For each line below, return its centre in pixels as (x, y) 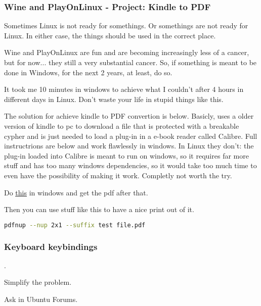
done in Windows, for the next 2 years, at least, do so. (88, 72)
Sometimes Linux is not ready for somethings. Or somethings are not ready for (126, 25)
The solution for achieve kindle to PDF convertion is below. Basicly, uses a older (129, 116)
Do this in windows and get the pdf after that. (76, 192)
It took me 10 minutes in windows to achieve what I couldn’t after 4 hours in (124, 89)
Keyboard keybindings (51, 246)
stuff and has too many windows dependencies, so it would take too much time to (130, 165)
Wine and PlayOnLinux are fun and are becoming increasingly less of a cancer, (127, 52)
